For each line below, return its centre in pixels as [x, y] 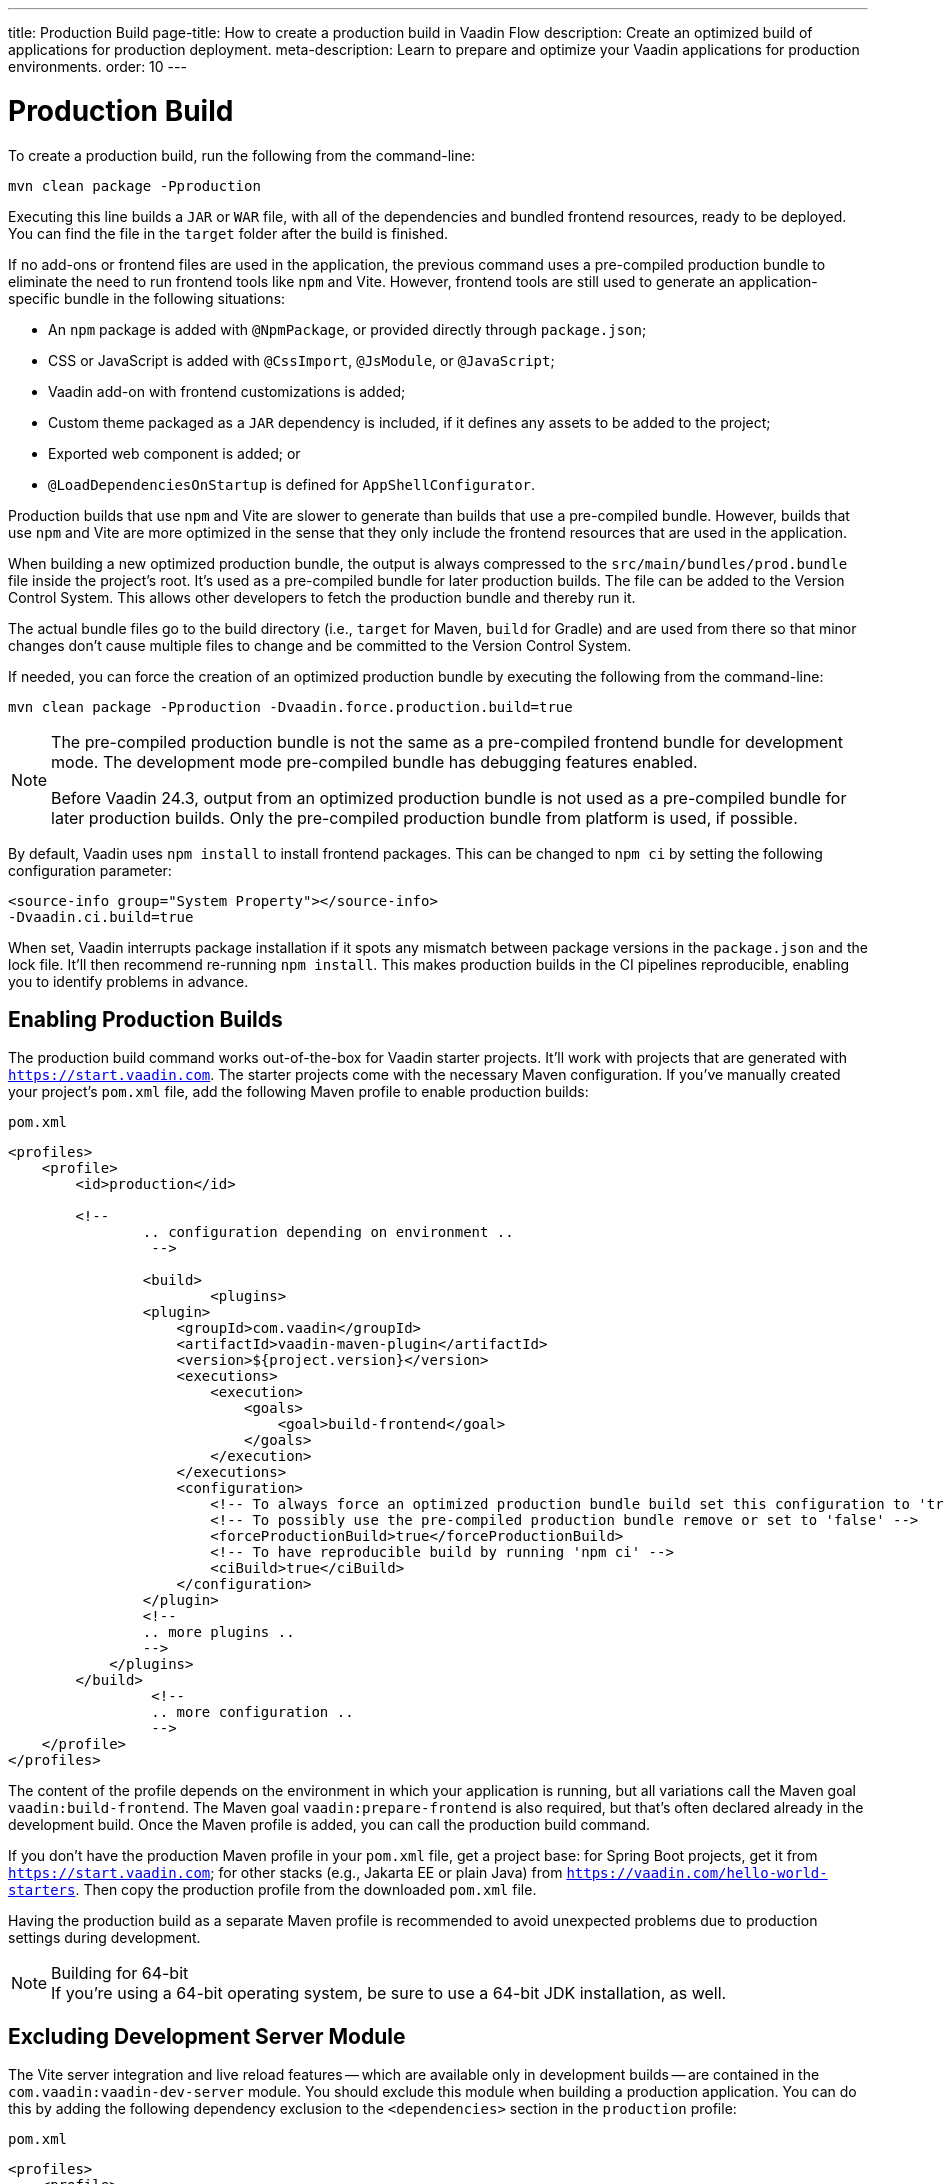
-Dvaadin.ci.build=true [101, 916]
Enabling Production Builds [145, 1019]
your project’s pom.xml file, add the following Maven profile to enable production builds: [298, 1092]
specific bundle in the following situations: [147, 298]
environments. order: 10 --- [97, 66]
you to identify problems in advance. [128, 981]
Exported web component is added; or [174, 453]
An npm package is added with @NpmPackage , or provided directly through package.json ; [347, 329]
